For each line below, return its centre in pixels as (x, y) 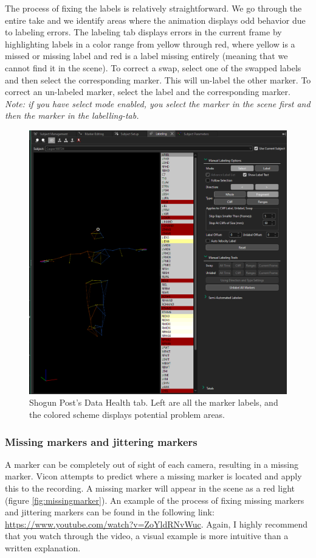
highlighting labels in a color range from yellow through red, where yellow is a (150, 44)
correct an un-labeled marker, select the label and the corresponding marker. (148, 92)
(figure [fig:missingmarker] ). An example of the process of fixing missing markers (155, 500)
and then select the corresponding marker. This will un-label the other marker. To (158, 79)
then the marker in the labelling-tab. (72, 115)
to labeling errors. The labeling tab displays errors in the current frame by (143, 32)
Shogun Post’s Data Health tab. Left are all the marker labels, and (154, 402)
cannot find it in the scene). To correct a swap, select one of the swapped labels (153, 67)
